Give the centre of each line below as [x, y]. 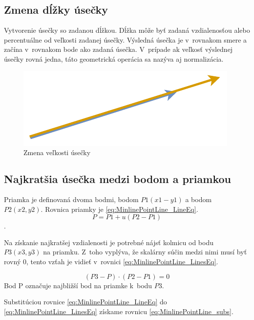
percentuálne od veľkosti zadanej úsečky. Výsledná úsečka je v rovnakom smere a [126, 39]
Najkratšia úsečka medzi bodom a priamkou [117, 179]
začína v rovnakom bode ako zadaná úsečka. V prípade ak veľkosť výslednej [118, 49]
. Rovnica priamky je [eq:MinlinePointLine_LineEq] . [119, 209]
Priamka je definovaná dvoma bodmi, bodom [71, 199]
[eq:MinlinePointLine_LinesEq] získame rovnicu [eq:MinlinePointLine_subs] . [119, 311]
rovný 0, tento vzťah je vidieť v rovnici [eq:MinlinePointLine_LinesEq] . [111, 261]
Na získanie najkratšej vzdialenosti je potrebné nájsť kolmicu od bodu [109, 242]
